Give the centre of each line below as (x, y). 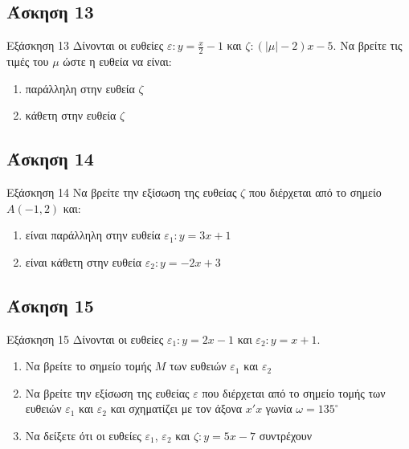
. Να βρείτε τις (368, 45)
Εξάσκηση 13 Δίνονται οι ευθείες (85, 45)
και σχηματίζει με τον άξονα (176, 408)
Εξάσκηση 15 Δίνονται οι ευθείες (85, 339)
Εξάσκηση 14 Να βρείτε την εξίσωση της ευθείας (122, 192)
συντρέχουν (286, 435)
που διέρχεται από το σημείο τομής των (294, 392)
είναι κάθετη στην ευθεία (83, 261)
